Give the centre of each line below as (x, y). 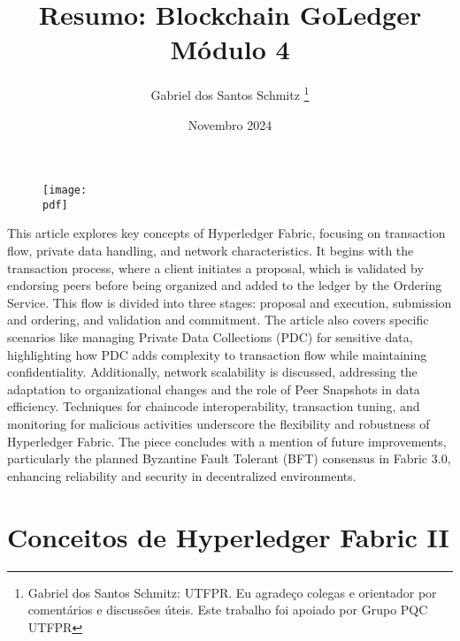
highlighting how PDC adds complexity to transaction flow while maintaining (217, 354)
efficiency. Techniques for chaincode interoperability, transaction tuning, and (214, 406)
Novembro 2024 (230, 124)
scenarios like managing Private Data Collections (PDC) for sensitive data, (210, 337)
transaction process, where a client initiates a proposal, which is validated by (215, 267)
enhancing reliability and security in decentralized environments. (182, 475)
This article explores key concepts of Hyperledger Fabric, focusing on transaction (226, 233)
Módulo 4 (230, 49)
